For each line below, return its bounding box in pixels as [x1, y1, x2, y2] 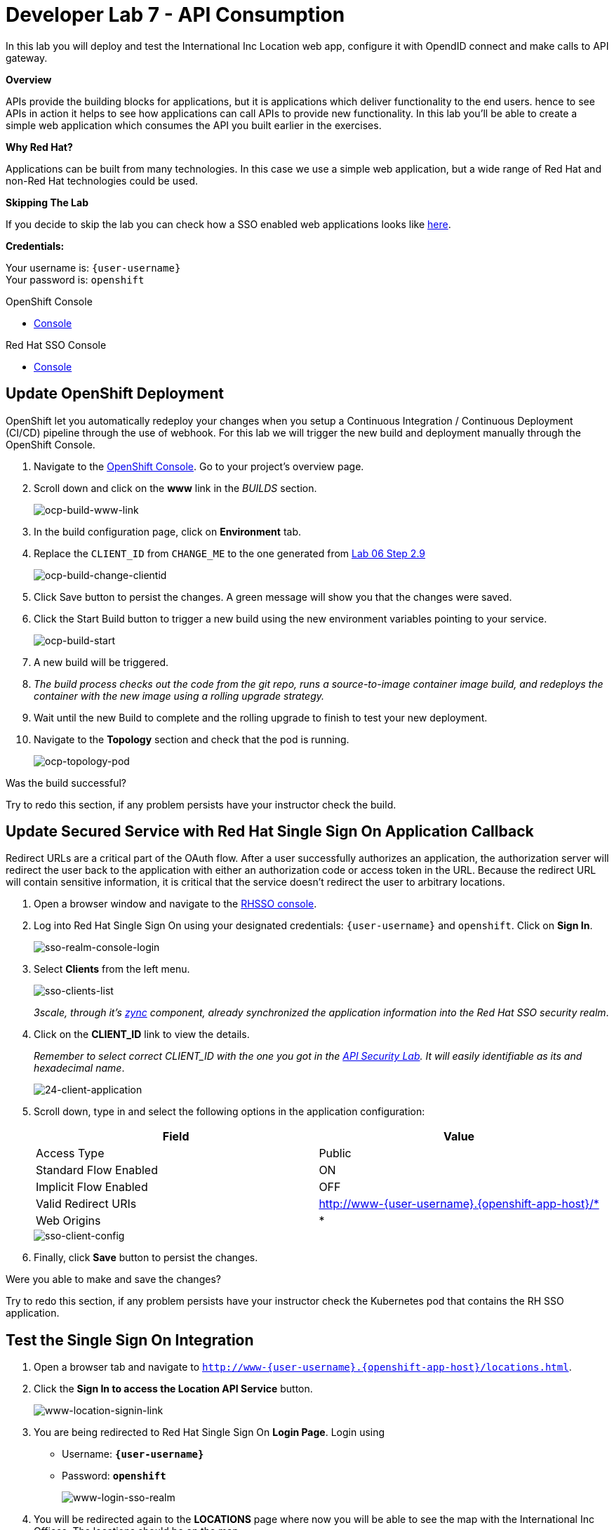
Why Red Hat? [6, 140, 73, 153]
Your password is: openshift [6, 273, 145, 286]
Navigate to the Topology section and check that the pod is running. [34, 733, 349, 745]
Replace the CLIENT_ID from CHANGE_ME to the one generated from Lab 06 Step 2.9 [34, 547, 426, 559]
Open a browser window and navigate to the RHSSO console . [34, 898, 317, 910]
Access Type [36, 1146, 105, 1161]
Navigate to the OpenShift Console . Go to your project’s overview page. [34, 460, 364, 472]
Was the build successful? [6, 776, 126, 789]
